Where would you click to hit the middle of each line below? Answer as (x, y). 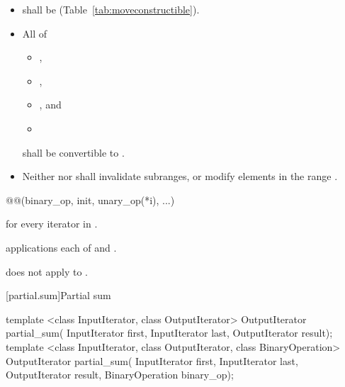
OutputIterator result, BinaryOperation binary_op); (120, 375)
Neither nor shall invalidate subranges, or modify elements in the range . (180, 176)
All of (35, 33)
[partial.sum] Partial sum (58, 295)
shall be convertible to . (73, 152)
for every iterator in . (52, 224)
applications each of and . (61, 247)
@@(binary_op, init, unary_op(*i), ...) (90, 200)
